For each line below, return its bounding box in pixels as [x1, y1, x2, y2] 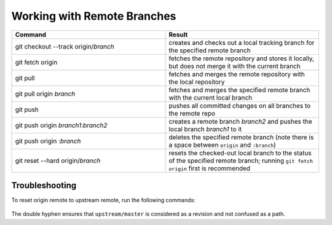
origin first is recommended [168, 164, 251, 172]
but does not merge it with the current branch [168, 61, 301, 70]
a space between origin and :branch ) [168, 140, 276, 149]
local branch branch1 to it [168, 125, 242, 133]
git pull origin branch [15, 89, 76, 98]
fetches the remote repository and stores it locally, [168, 54, 315, 63]
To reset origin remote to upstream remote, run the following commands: [11, 197, 196, 204]
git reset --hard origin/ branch [15, 156, 101, 165]
